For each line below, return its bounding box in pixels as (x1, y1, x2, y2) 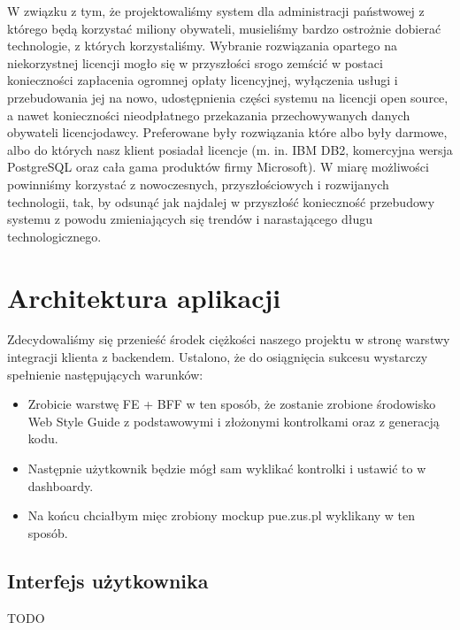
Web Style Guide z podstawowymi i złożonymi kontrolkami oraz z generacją (27, 411, 440, 430)
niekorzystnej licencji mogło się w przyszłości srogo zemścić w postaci (7, 53, 383, 72)
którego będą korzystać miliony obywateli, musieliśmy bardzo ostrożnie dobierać (7, 19, 441, 37)
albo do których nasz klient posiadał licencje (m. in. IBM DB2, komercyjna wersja (7, 140, 453, 158)
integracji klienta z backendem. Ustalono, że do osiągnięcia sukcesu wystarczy (7, 348, 428, 366)
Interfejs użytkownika (7, 566, 209, 594)
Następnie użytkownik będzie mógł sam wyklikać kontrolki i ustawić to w (27, 459, 426, 477)
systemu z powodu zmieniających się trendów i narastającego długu (7, 210, 373, 228)
